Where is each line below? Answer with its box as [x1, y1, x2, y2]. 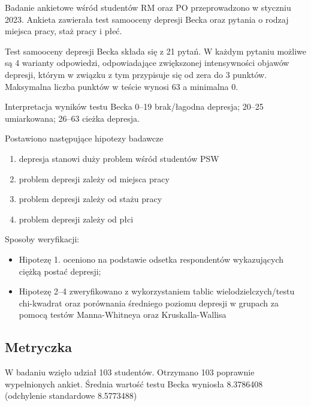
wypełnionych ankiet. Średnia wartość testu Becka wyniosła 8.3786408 [5, 377, 263, 390]
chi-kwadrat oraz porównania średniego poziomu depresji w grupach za [19, 296, 279, 309]
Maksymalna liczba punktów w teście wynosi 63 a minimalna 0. [5, 80, 238, 92]
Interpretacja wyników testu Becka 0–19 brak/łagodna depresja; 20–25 [5, 100, 264, 113]
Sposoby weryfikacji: [5, 233, 80, 245]
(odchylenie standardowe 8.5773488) [5, 389, 137, 402]
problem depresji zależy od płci [19, 212, 134, 225]
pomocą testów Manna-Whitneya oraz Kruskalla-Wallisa [19, 308, 227, 321]
